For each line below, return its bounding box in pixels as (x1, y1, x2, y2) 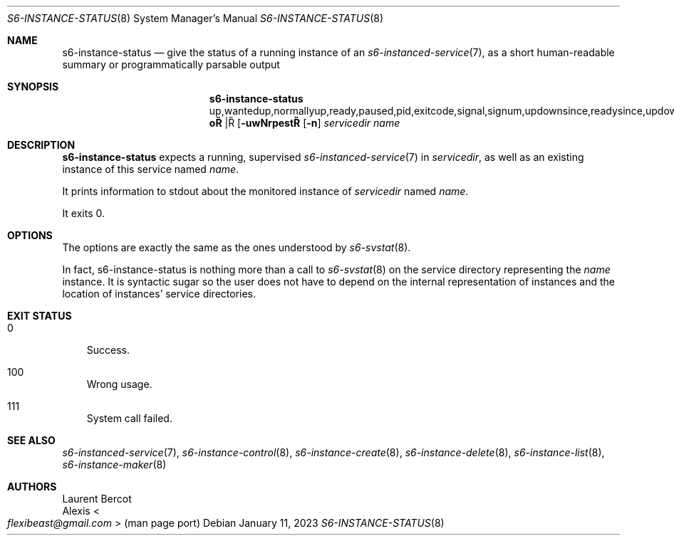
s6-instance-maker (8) (62, 458, 167, 471)
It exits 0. (62, 207, 105, 219)
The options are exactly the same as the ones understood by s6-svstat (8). (62, 241, 411, 253)
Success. (86, 344, 130, 356)
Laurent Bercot (62, 493, 132, 505)
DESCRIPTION (7, 139, 76, 151)
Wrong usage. (86, 378, 152, 390)
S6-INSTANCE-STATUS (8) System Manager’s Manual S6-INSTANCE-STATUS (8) (7, 12, 384, 24)
